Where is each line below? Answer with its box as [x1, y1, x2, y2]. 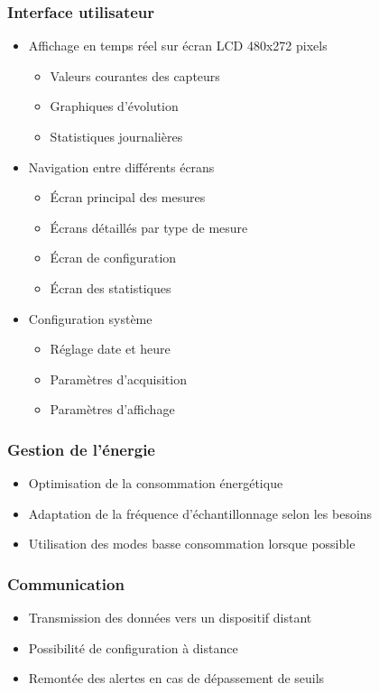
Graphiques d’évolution [50, 97, 179, 115]
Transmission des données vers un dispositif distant [28, 608, 312, 627]
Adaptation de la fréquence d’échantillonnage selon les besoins [28, 504, 373, 522]
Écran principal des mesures [50, 188, 206, 207]
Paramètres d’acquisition [50, 369, 187, 388]
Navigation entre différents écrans [28, 157, 215, 176]
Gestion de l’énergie [7, 438, 155, 460]
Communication [7, 572, 125, 595]
